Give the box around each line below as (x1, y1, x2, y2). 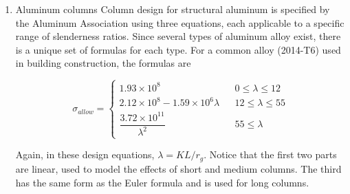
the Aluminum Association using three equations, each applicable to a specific (15, 15, 344, 30)
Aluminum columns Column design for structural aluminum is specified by (15, 2, 330, 16)
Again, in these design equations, (15, 147, 155, 162)
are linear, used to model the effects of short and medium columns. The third (15, 161, 342, 175)
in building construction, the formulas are (15, 56, 191, 70)
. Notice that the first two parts (204, 147, 337, 162)
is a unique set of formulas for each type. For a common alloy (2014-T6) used (15, 42, 341, 56)
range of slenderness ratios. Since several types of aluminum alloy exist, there (15, 29, 341, 43)
